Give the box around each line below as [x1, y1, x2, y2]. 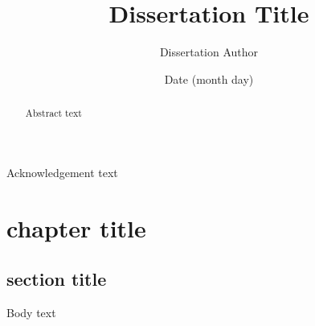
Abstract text [25, 106, 82, 120]
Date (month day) [164, 70, 254, 87]
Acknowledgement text [6, 163, 118, 180]
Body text [6, 303, 56, 320]
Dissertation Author [159, 43, 259, 60]
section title [6, 266, 107, 291]
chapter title [6, 211, 146, 244]
